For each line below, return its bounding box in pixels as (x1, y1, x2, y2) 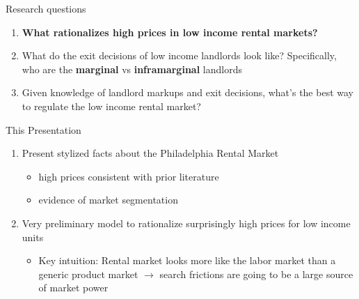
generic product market (38, 266, 138, 281)
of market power (38, 280, 109, 295)
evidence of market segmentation (38, 192, 178, 207)
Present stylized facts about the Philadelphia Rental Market (22, 146, 279, 160)
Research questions (6, 1, 86, 15)
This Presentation (6, 122, 81, 137)
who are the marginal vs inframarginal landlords (22, 61, 242, 76)
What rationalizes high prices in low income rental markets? (22, 24, 318, 39)
